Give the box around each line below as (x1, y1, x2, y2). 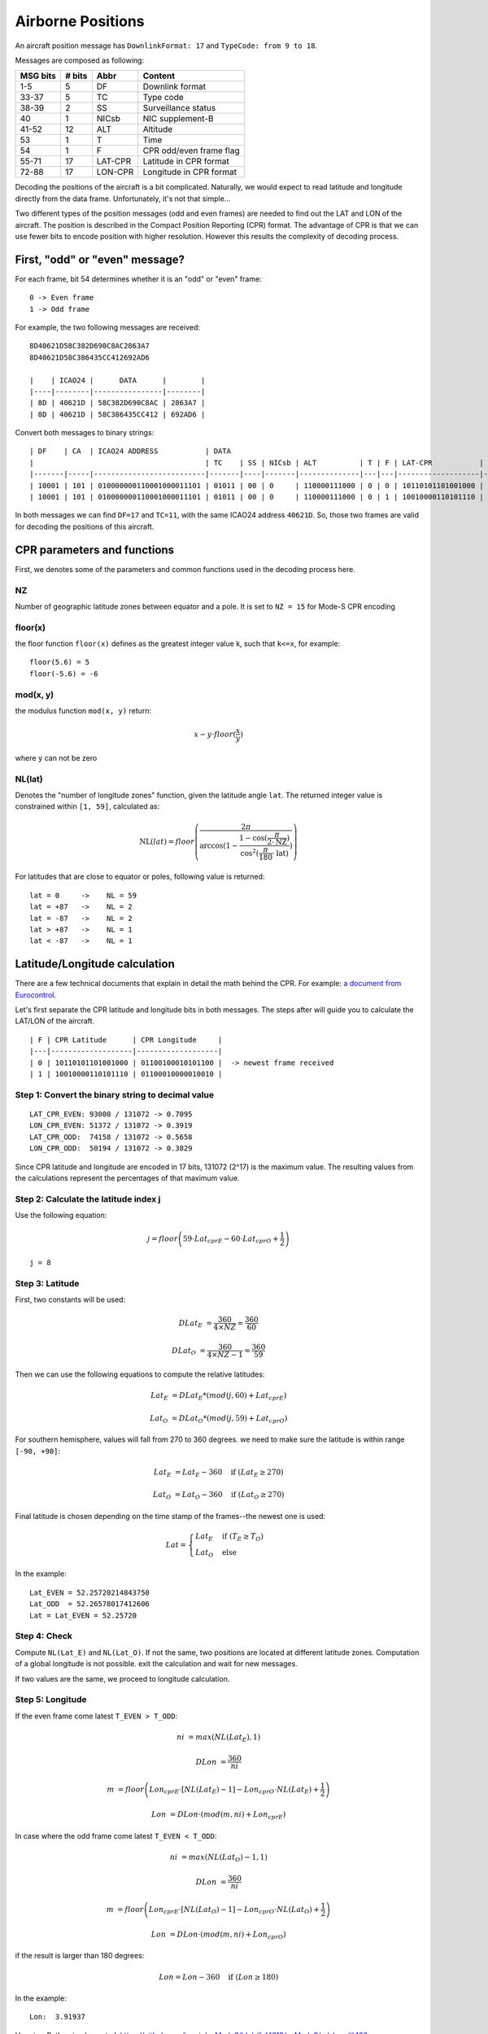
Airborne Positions (15, 12, 146, 30)
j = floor (147, 1233, 178, 1243)
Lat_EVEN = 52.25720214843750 (29, 1587, 150, 1597)
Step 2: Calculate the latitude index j (15, 1193, 161, 1204)
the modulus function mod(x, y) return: (15, 705, 152, 715)
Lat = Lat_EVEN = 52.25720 (29, 1611, 137, 1620)
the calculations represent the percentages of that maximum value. (15, 1172, 240, 1183)
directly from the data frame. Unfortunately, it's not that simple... (15, 194, 231, 203)
